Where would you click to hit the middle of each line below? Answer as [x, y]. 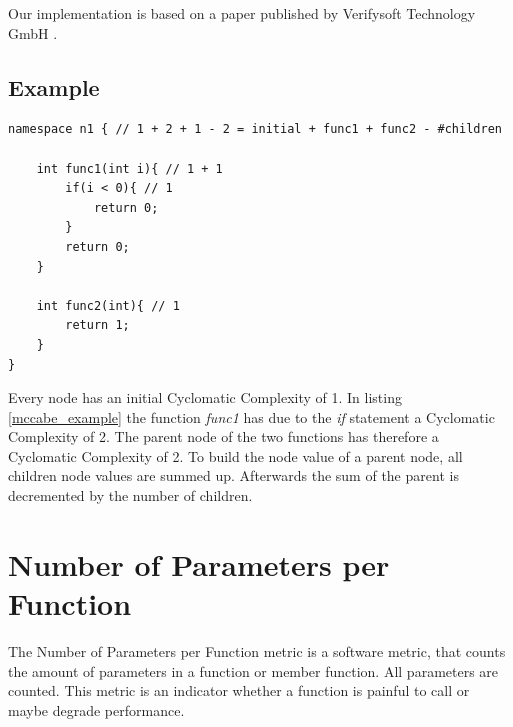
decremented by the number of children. [130, 495]
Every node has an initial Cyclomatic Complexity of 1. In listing [205, 397]
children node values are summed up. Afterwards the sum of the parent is [233, 475]
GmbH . [33, 32]
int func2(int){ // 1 [108, 305]
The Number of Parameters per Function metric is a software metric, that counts [257, 650]
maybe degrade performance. [96, 709]
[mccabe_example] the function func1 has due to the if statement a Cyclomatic [251, 416]
